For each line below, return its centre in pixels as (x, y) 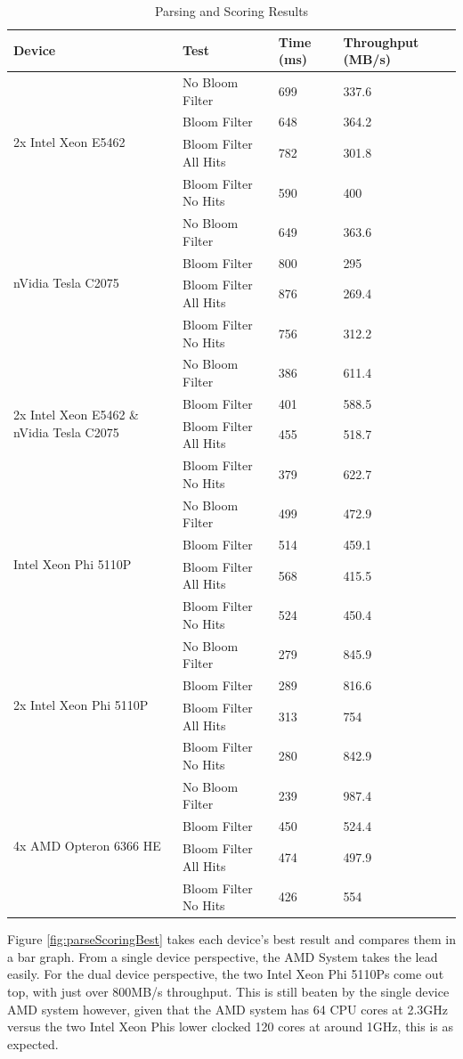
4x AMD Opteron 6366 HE (87, 846)
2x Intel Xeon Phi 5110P (81, 705)
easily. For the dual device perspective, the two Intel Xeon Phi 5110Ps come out (226, 974)
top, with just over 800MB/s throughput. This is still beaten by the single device (228, 991)
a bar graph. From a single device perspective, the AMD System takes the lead (223, 956)
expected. (33, 1043)
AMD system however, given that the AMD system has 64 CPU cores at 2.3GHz (228, 1009)
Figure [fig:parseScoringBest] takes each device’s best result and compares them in (231, 939)
